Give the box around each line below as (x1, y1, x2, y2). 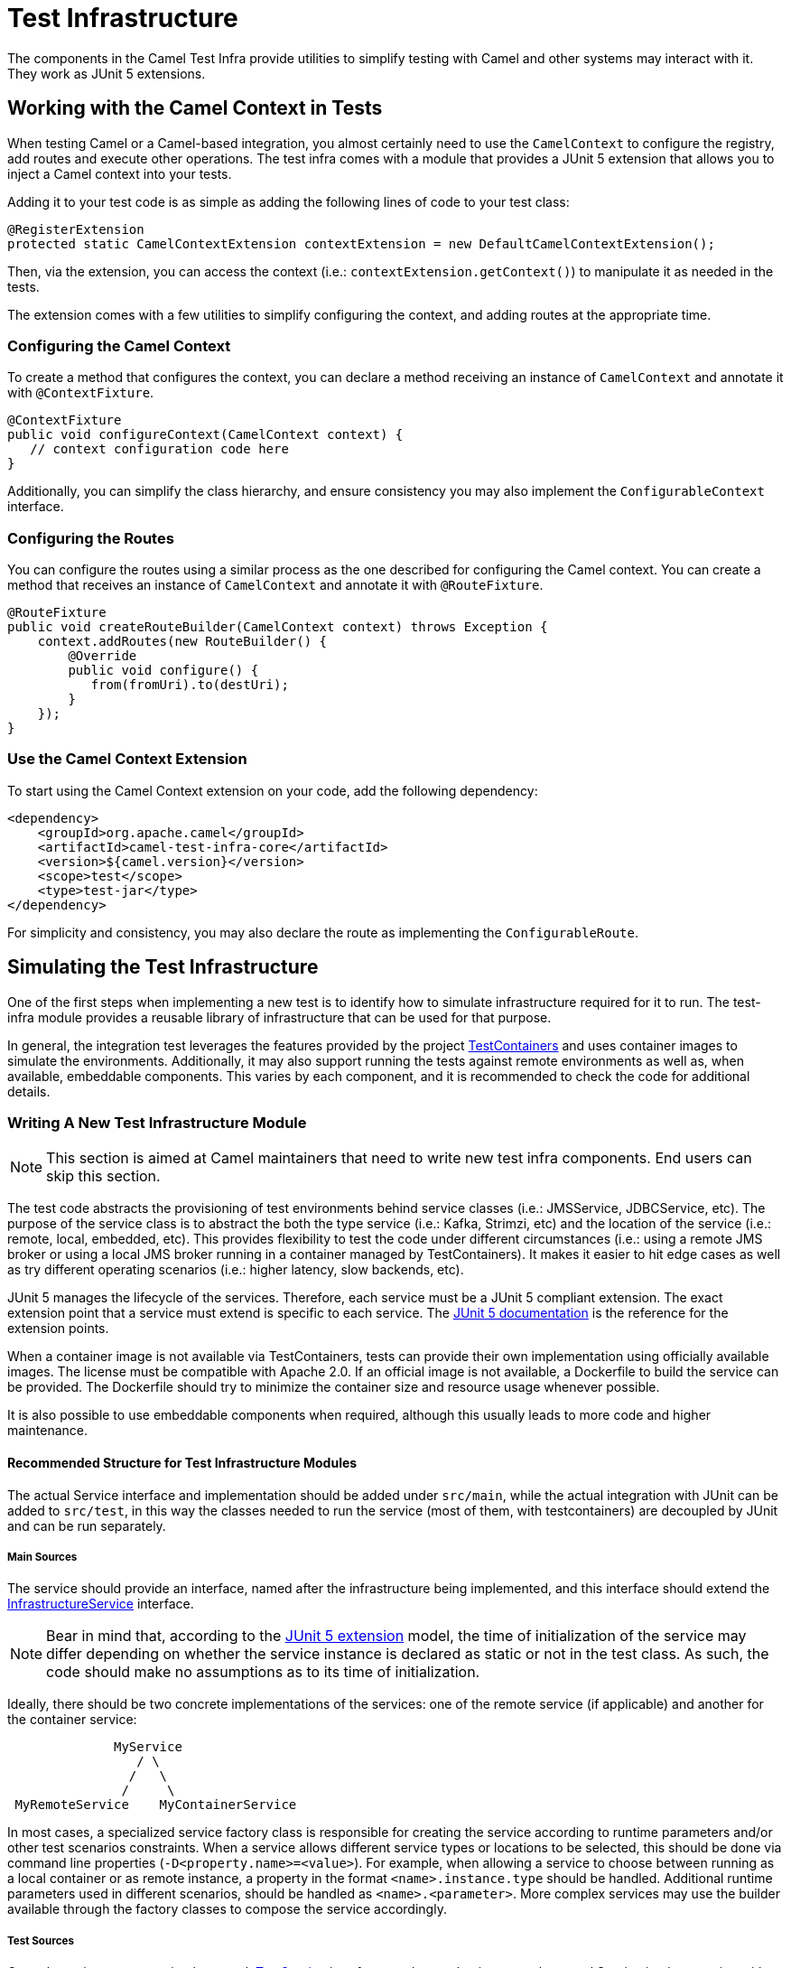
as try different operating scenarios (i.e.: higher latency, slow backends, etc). (7, 1262, 464, 1278)
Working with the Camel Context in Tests (7, 97, 383, 120)
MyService (114, 1739, 182, 1755)
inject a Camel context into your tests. (7, 165, 232, 182)
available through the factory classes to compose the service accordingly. (7, 1901, 447, 1917)
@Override (68, 648, 137, 664)
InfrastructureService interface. (7, 1596, 194, 1612)
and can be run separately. (7, 1517, 166, 1534)
